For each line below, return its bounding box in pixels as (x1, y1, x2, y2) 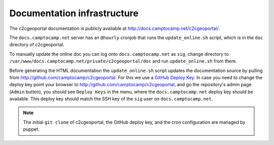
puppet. (23, 126, 40, 132)
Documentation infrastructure (9, 8, 139, 19)
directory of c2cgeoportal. (9, 42, 64, 48)
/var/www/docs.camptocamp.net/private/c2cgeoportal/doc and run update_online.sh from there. (9, 58, 237, 64)
